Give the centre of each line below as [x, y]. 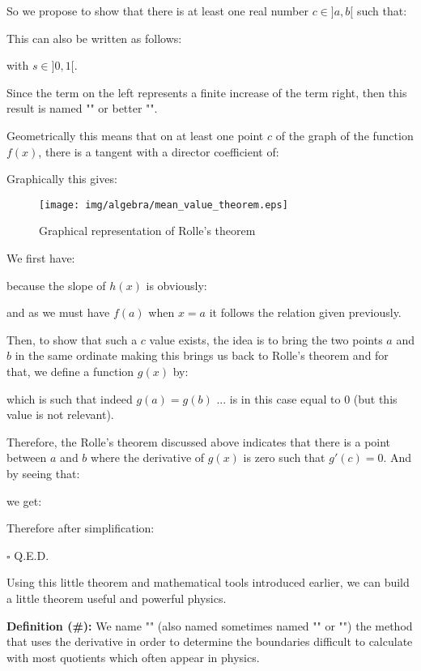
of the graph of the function [344, 135]
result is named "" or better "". [82, 108]
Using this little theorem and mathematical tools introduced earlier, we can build [208, 582]
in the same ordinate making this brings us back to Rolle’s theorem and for [202, 355]
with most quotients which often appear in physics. [133, 657]
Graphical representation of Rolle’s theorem [147, 231]
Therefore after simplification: [81, 528]
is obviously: [176, 285]
